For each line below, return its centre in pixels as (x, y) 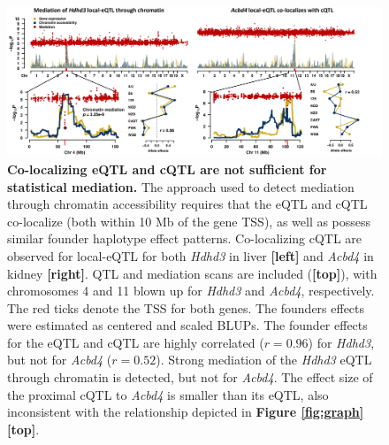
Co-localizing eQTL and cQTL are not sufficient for (167, 169)
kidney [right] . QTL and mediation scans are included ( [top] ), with (192, 273)
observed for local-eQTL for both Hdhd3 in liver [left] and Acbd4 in (191, 255)
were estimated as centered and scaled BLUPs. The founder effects (187, 325)
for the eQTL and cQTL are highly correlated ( (136, 342)
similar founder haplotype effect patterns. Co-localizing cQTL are (185, 238)
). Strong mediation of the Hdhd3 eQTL (264, 360)
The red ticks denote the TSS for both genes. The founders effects (186, 307)
